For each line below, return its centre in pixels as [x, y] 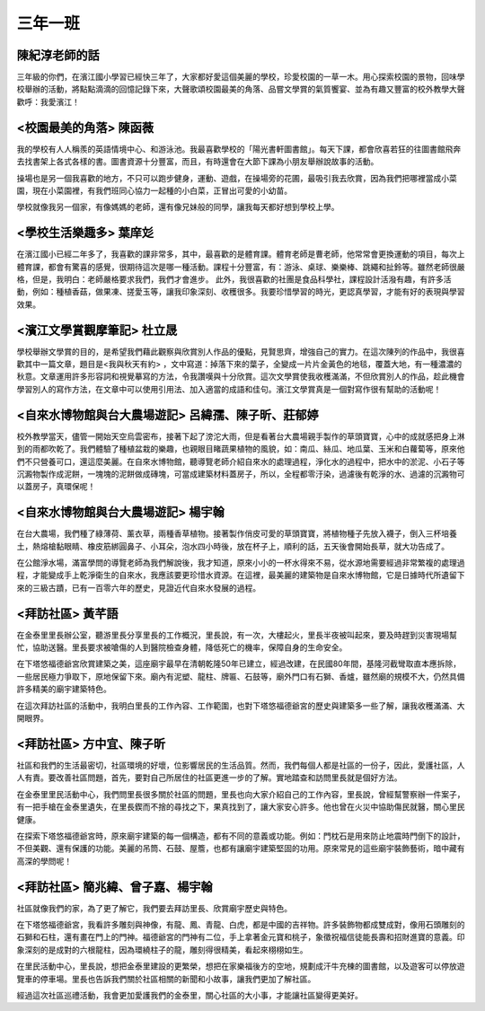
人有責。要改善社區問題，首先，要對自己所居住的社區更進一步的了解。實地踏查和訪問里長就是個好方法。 [209, 778]
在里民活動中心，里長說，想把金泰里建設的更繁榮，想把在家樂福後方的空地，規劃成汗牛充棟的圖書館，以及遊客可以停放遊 [241, 966]
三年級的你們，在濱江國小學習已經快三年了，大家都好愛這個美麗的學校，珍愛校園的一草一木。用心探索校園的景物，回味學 [241, 77]
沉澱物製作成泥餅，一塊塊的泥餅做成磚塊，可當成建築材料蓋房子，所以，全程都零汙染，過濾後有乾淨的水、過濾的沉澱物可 [241, 474]
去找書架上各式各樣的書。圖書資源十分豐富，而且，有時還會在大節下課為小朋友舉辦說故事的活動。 [198, 162]
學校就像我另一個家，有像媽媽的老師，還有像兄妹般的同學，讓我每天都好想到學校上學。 [178, 207]
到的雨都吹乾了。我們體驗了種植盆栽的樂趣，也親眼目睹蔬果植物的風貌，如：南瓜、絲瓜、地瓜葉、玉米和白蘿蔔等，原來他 [241, 449]
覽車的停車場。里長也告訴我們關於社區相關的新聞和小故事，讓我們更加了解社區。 [166, 979]
